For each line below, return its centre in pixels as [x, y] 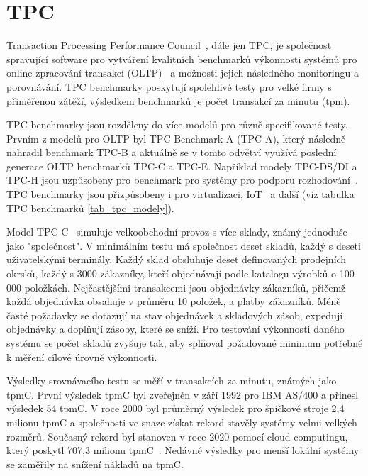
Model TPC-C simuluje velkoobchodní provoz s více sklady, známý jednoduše [177, 232]
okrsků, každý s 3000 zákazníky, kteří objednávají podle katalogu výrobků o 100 [180, 273]
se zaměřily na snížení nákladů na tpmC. [95, 464]
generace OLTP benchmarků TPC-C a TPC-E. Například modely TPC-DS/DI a [182, 166]
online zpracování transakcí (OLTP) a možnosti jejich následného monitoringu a [183, 73]
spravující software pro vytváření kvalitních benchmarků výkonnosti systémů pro [182, 59]
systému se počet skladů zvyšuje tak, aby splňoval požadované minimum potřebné [185, 343]
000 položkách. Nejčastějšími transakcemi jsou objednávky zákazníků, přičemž [176, 287]
